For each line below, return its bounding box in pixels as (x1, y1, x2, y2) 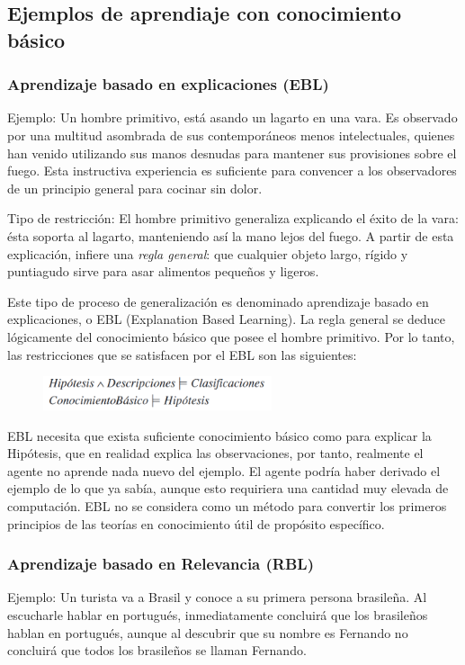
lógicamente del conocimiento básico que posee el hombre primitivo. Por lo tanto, (7, 327, 455, 346)
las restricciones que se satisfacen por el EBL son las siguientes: (7, 345, 357, 364)
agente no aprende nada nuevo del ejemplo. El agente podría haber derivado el (7, 461, 441, 480)
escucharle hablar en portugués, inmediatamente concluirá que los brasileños (7, 606, 428, 625)
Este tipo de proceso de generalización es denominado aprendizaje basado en (7, 292, 429, 310)
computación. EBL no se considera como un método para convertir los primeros (7, 497, 447, 516)
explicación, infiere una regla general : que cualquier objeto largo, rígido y (7, 244, 408, 263)
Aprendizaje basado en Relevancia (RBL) (7, 553, 314, 575)
